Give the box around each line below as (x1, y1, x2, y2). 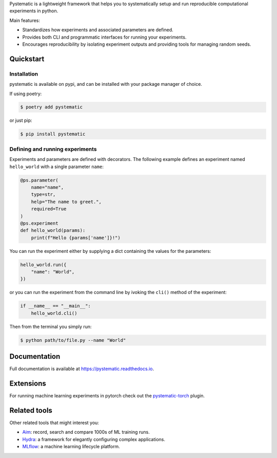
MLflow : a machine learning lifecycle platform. (22, 444, 120, 450)
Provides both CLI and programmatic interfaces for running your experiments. (22, 34, 187, 40)
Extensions (9, 379, 46, 388)
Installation (9, 70, 38, 77)
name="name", (31, 184, 64, 190)
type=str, (31, 192, 56, 197)
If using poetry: (9, 90, 42, 97)
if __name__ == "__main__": (20, 303, 91, 309)
